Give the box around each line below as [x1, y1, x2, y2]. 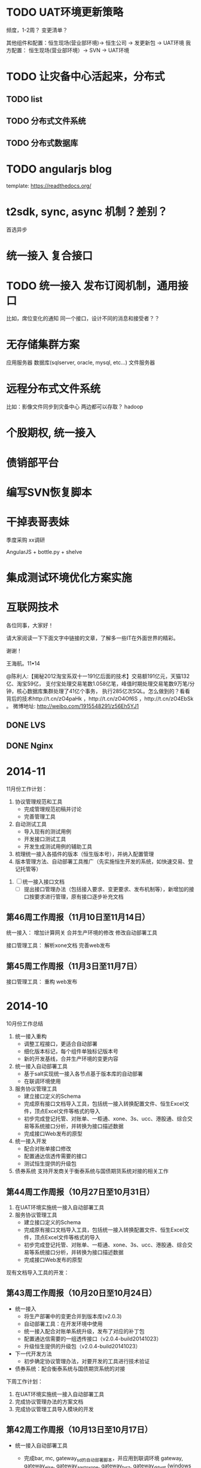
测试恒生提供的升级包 [23, 1160, 77, 1167]
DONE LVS [6, 720, 46, 731]
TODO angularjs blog [6, 162, 112, 176]
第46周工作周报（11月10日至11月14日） [6, 912, 150, 922]
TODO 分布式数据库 [6, 138, 78, 149]
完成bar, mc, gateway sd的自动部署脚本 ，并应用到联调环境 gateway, [23, 1454, 184, 1463]
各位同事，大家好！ [6, 621, 54, 629]
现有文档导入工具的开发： [6, 1269, 69, 1276]
